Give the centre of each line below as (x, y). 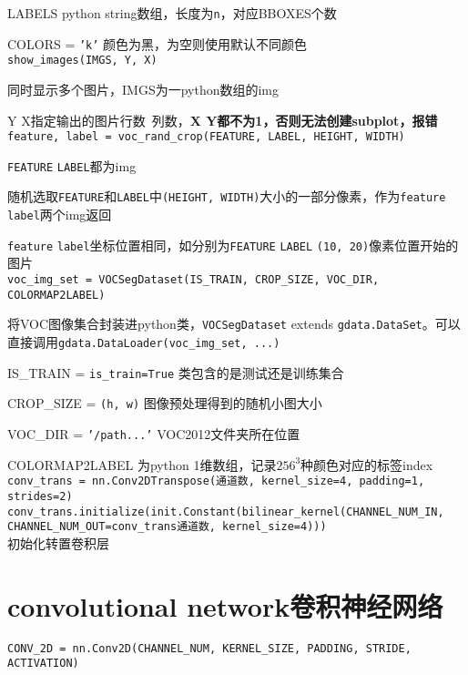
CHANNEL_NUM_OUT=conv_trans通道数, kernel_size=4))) (167, 527)
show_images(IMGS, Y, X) (82, 61)
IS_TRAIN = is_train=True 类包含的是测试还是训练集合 (176, 372)
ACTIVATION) (43, 664)
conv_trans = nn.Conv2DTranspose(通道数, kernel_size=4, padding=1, (216, 481)
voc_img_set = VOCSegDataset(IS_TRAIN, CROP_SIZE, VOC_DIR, (193, 280)
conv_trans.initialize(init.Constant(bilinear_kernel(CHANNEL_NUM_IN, (226, 511)
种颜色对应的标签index (367, 464)
